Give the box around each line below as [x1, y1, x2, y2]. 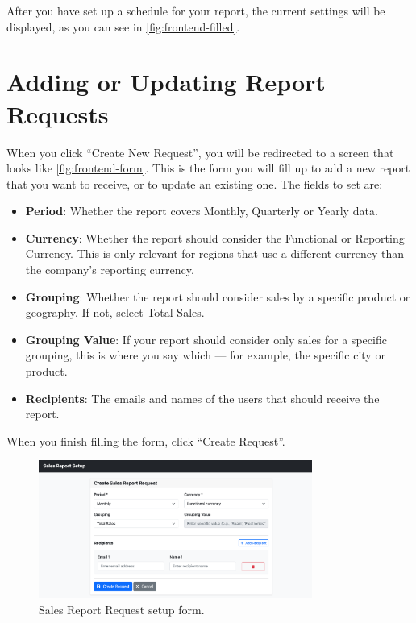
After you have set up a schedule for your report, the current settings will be [6, 2, 385, 19]
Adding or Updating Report [6, 65, 326, 98]
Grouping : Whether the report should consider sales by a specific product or [25, 288, 410, 305]
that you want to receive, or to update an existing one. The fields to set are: [6, 175, 383, 192]
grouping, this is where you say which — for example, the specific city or [25, 347, 385, 363]
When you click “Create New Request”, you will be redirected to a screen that [6, 143, 394, 160]
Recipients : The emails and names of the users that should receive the [25, 389, 380, 406]
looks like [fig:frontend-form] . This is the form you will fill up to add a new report [6, 160, 410, 177]
